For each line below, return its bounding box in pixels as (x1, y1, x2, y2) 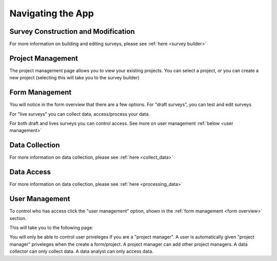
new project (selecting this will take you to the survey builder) (9, 75, 140, 81)
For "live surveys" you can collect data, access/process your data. (9, 111, 150, 117)
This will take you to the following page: (9, 224, 93, 230)
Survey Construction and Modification (9, 27, 135, 36)
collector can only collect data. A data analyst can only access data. (9, 248, 153, 254)
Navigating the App (9, 8, 94, 19)
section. (9, 215, 27, 221)
